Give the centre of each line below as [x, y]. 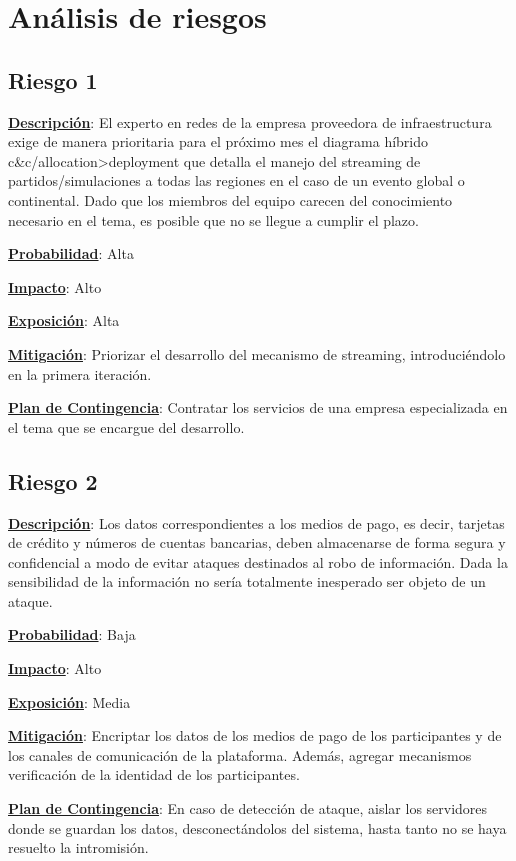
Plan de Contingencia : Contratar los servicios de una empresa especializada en [258, 407]
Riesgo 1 [53, 79]
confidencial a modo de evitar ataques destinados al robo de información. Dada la [258, 561]
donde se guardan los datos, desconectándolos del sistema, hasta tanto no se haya [257, 827]
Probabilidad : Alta [71, 253]
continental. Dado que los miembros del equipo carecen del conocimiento [230, 199]
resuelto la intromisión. [78, 847]
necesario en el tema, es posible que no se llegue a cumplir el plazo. [213, 219]
